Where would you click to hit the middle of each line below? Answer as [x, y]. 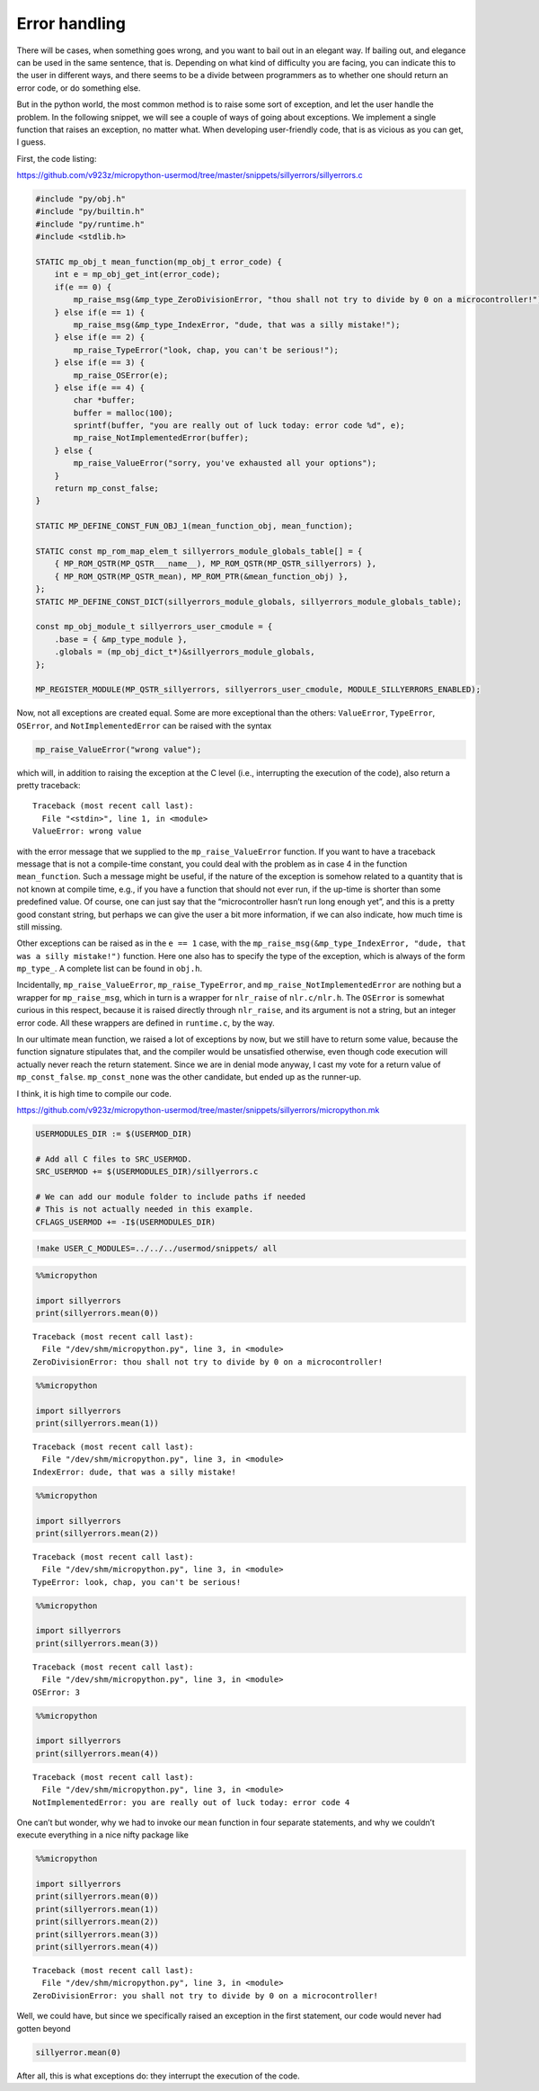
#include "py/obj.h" [80, 199]
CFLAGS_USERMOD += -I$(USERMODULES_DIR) [125, 1222]
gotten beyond [44, 2028]
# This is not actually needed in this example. [145, 1210]
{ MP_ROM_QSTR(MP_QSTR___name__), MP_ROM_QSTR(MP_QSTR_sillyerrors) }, [216, 564]
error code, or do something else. [79, 88]
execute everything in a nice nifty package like [102, 1835]
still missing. [40, 927]
